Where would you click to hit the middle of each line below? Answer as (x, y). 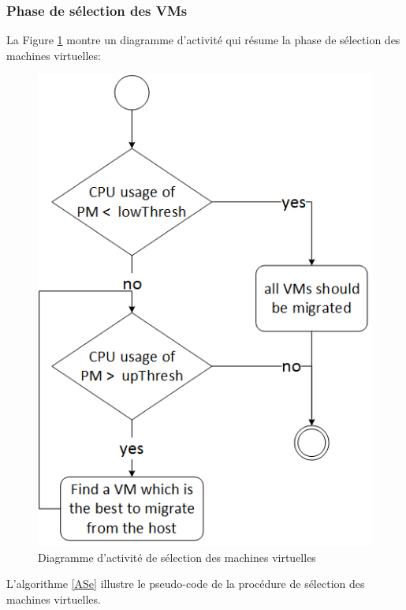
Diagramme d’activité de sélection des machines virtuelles (177, 557)
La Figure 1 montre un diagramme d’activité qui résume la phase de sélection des (203, 40)
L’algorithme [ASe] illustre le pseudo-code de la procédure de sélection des (186, 584)
